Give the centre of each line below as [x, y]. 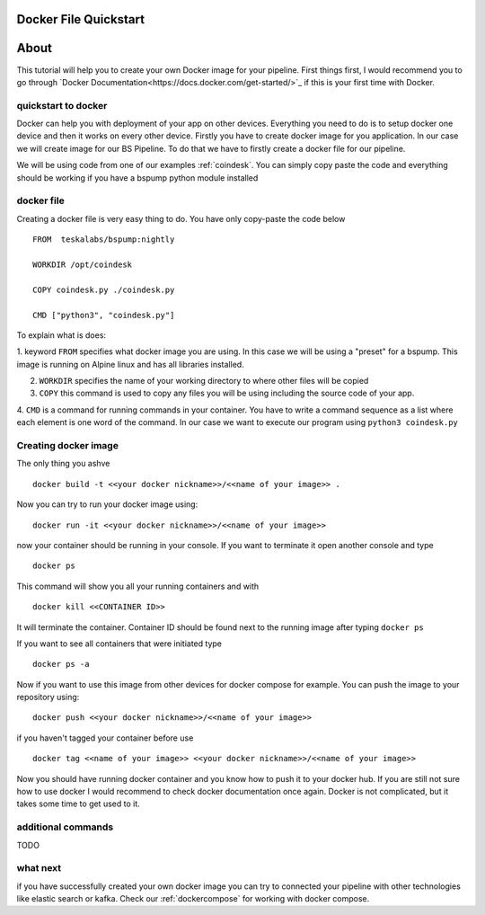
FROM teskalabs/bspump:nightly [104, 240]
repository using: [48, 697]
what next [39, 868]
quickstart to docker [62, 105]
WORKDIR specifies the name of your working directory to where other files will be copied [204, 381]
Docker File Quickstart [81, 19]
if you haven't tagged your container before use [105, 738]
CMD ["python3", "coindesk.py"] [104, 315]
